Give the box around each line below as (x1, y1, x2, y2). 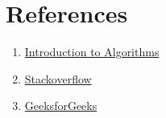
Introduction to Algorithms (24, 43, 160, 60)
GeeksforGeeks (24, 97, 98, 114)
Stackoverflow (24, 70, 92, 87)
